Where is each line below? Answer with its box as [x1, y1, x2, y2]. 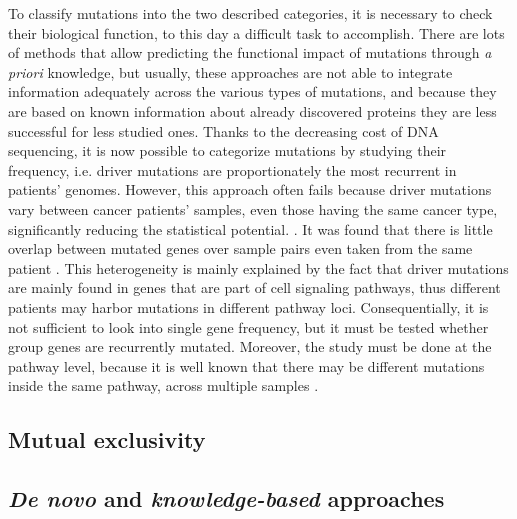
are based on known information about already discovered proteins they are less [8, 100, 497, 121]
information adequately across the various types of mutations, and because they [8, 81, 497, 102]
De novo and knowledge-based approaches [8, 483, 445, 514]
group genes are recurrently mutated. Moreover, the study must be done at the [8, 336, 492, 357]
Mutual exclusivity [8, 424, 206, 455]
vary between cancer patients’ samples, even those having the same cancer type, [8, 198, 498, 219]
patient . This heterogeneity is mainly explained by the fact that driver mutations [8, 257, 509, 278]
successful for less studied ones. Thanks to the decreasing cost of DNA [8, 120, 439, 141]
